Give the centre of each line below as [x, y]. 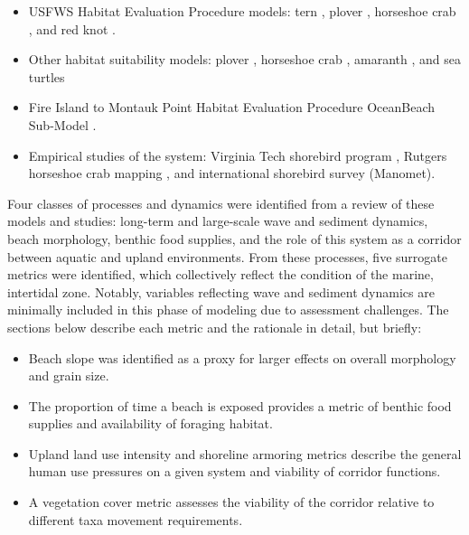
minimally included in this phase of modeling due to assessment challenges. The [228, 310]
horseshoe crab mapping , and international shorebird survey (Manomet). [232, 173]
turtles [47, 76]
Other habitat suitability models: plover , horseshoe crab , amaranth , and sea [244, 59]
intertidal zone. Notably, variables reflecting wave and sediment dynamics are [221, 291]
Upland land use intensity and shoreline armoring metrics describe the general [245, 453]
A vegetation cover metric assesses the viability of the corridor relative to [231, 502]
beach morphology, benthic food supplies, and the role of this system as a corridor [234, 238]
